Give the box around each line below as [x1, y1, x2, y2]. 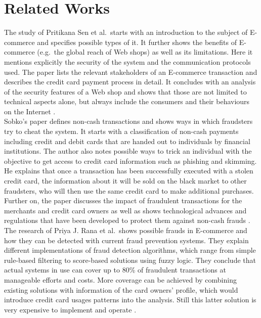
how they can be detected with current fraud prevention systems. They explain [4, 235, 249, 245]
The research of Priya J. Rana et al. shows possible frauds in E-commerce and [4, 225, 247, 235]
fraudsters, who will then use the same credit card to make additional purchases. [4, 185, 254, 196]
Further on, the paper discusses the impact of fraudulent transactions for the [4, 195, 242, 206]
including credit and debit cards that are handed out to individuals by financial [4, 135, 250, 146]
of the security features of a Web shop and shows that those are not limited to [4, 86, 247, 97]
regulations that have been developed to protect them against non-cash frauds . [4, 215, 250, 225]
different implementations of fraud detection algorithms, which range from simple [4, 245, 256, 255]
